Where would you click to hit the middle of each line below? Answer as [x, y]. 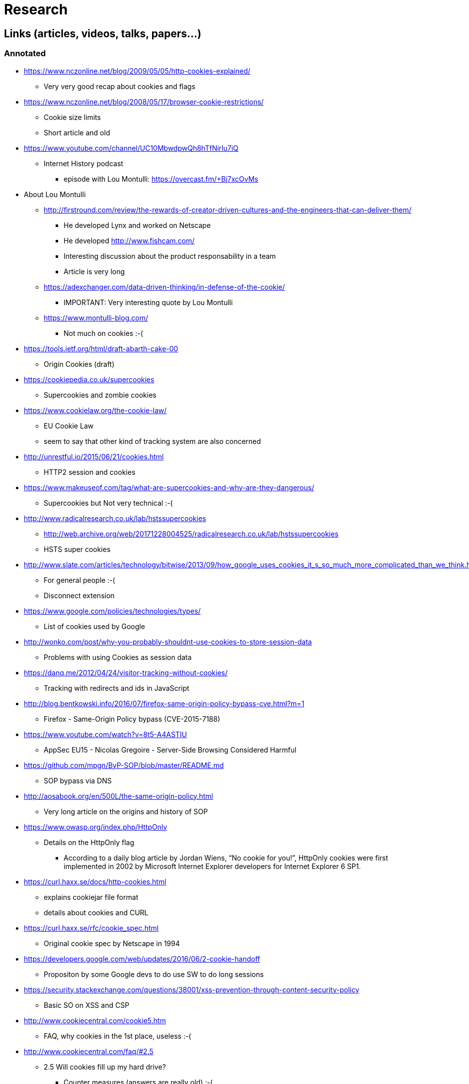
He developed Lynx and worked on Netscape [137, 225]
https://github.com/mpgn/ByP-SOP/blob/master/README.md [124, 765]
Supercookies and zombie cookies [100, 395]
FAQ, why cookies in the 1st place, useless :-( [117, 1036]
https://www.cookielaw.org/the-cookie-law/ [95, 410]
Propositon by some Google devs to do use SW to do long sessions [154, 974]
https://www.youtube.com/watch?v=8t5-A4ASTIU [106, 734]
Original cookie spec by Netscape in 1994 [112, 943]
